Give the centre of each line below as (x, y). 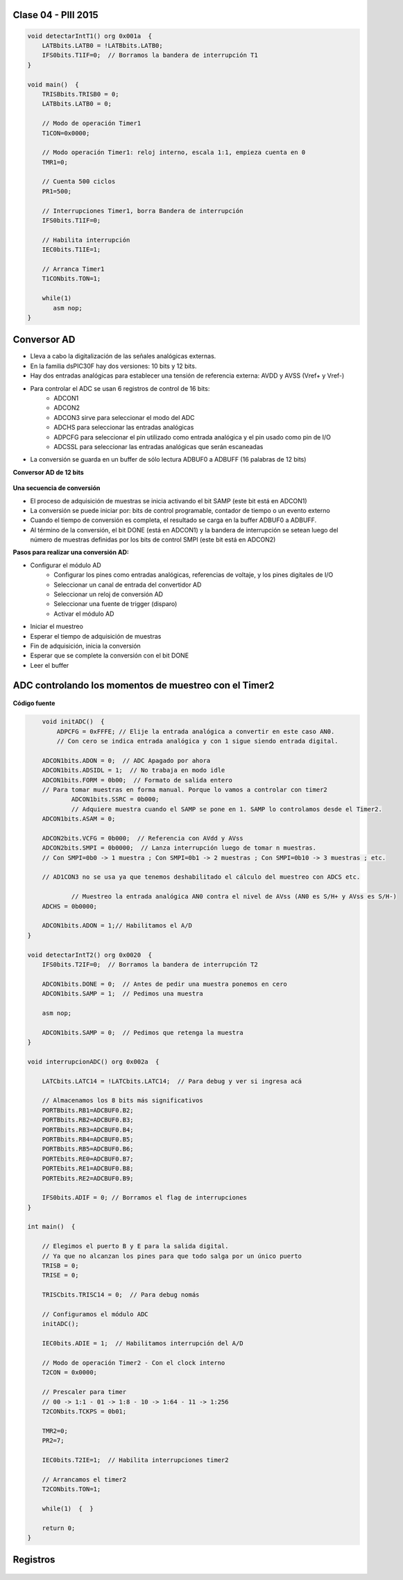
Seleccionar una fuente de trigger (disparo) (115, 604)
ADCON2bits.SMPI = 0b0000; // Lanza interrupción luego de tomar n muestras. (179, 848)
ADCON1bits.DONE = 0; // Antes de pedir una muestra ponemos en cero (165, 984)
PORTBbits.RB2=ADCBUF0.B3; (88, 1120)
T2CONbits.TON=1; (71, 1489)
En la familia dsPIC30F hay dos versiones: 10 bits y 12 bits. (113, 366)
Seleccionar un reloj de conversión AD (108, 594)
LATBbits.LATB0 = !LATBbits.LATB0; (102, 45)
